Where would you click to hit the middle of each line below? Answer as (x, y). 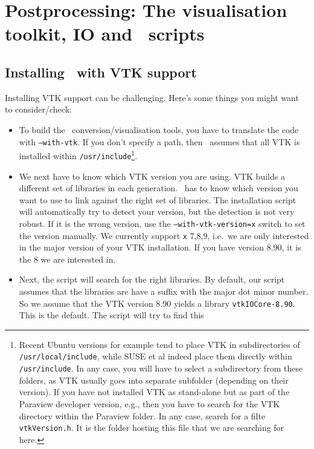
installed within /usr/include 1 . (78, 155)
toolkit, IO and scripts (105, 34)
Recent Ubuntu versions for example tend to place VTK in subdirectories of (159, 344)
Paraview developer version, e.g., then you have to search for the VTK (149, 403)
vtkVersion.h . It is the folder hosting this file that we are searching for (152, 428)
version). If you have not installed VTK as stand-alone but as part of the (154, 392)
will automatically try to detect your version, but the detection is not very (157, 211)
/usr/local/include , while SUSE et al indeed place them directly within (155, 356)
